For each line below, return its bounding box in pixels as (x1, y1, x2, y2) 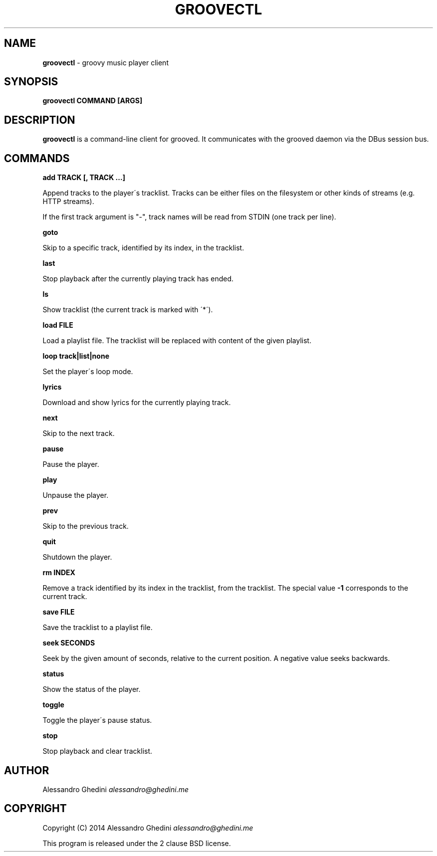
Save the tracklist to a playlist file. (42, 623, 153, 632)
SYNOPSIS (4, 75, 58, 88)
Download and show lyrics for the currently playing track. (42, 398, 231, 407)
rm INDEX (42, 568, 75, 577)
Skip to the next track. (42, 429, 115, 438)
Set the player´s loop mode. (42, 367, 133, 376)
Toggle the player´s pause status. (42, 716, 152, 725)
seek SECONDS (42, 639, 95, 647)
